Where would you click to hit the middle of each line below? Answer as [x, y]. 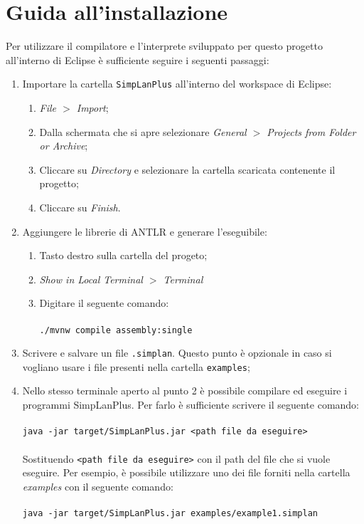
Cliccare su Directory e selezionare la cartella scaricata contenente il [187, 169]
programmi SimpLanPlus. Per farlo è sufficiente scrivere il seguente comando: [191, 405]
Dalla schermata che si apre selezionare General [143, 131]
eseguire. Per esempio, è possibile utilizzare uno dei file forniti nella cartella [186, 472]
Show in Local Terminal [91, 279]
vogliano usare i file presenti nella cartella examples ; [136, 366]
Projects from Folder [311, 131]
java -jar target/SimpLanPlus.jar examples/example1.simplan [170, 513]
